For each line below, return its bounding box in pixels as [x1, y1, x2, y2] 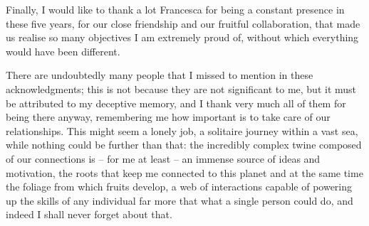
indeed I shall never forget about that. [6, 207, 172, 222]
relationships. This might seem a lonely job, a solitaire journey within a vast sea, [6, 123, 358, 138]
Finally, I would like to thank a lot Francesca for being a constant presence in [6, 2, 345, 16]
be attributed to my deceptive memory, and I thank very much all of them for [6, 95, 346, 110]
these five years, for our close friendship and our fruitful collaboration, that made [6, 16, 360, 31]
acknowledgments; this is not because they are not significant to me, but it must [6, 81, 357, 96]
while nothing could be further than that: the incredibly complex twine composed [6, 137, 362, 152]
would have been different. [6, 43, 120, 58]
